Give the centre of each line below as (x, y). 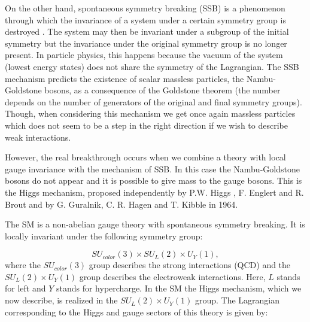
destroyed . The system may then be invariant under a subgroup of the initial (147, 31)
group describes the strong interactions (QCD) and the (190, 265)
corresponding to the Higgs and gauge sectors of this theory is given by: (136, 312)
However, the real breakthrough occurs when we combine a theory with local (145, 157)
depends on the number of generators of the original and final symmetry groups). (154, 101)
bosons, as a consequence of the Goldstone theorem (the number (162, 90)
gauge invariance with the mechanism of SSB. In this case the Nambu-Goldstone (152, 168)
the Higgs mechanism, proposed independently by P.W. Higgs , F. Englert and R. (154, 192)
